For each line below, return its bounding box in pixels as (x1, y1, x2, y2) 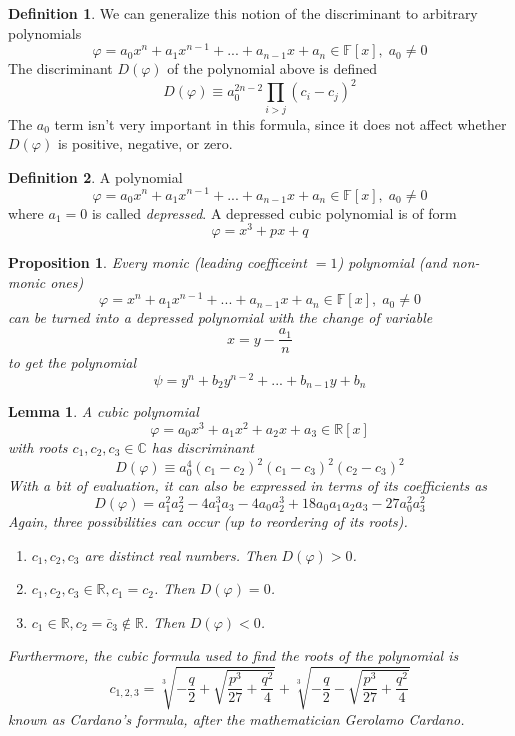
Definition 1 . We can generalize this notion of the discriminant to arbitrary (8, 3, 478, 23)
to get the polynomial (8, 352, 137, 373)
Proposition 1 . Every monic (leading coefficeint (8, 252, 307, 273)
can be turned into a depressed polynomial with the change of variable (8, 307, 433, 328)
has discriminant (151, 436, 254, 457)
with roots (8, 436, 68, 457)
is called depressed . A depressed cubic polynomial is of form (91, 202, 457, 223)
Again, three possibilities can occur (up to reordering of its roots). (8, 511, 408, 532)
